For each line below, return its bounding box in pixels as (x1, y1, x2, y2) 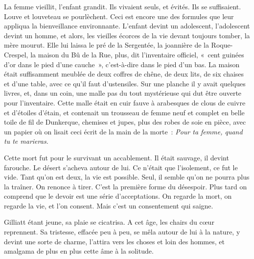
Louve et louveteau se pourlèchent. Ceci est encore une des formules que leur (4, 11, 234, 21)
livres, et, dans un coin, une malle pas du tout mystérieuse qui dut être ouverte (4, 88, 242, 98)
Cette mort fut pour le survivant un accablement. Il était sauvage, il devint (4, 152, 229, 162)
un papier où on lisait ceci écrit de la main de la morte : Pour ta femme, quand (4, 126, 243, 136)
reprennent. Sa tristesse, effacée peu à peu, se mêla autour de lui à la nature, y (4, 227, 240, 237)
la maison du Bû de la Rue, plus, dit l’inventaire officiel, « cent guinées (30, 49, 244, 59)
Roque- (211, 40, 233, 50)
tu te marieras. (4, 136, 48, 146)
